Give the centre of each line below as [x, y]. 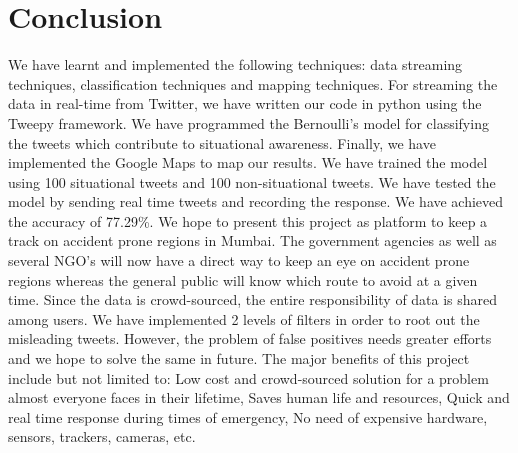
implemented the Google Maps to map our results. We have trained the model [248, 162]
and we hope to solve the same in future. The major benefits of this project [239, 358]
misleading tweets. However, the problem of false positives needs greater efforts [250, 338]
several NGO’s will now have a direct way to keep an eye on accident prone [239, 260]
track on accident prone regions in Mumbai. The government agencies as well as [252, 240]
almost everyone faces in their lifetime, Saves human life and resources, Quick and [259, 397]
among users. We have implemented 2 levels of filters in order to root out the [244, 318]
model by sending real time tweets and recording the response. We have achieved [256, 201]
